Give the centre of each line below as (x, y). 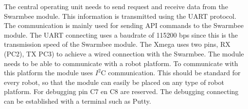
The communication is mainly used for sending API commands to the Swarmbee (124, 25)
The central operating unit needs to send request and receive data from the (116, 6)
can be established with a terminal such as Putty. (78, 101)
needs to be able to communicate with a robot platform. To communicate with (121, 63)
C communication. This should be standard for (171, 73)
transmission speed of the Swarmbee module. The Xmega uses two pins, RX (117, 44)
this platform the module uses (49, 73)
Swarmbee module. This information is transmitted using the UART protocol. (120, 16)
